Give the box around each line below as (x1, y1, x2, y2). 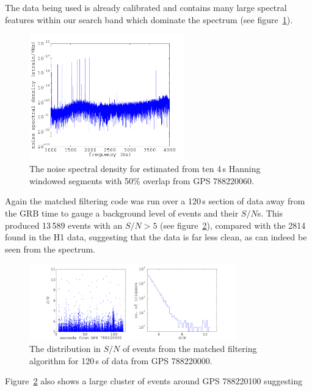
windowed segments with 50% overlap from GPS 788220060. (29, 174, 255, 187)
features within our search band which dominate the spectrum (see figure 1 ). (5, 13, 293, 26)
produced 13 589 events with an (5, 218, 123, 231)
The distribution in (29, 342, 101, 355)
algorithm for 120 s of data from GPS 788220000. (29, 354, 212, 367)
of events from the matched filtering (122, 342, 257, 355)
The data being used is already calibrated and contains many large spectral (5, 1, 287, 13)
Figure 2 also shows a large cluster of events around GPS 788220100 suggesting (5, 375, 303, 387)
